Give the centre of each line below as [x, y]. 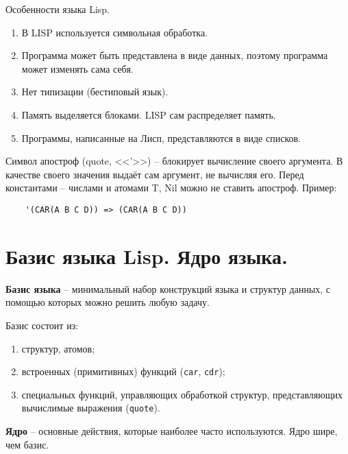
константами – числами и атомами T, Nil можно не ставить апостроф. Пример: [171, 188]
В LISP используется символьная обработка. [114, 32]
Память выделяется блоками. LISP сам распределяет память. [149, 114]
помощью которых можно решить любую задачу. [108, 302]
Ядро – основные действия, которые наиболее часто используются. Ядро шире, [172, 431]
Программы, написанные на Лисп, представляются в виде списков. [161, 138]
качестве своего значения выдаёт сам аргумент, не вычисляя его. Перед [155, 174]
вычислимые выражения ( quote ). [91, 408]
